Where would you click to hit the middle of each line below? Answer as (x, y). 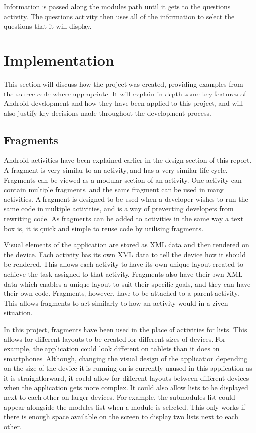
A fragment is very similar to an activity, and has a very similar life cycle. (116, 170)
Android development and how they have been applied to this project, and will (124, 103)
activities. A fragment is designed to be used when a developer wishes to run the (126, 199)
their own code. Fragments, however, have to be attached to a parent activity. (122, 293)
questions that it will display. (48, 26)
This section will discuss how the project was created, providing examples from (124, 83)
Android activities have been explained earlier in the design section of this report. (128, 160)
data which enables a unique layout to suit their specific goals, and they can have (127, 283)
